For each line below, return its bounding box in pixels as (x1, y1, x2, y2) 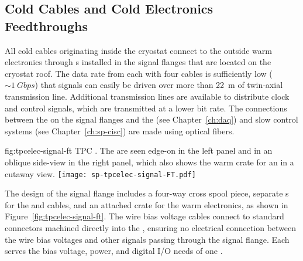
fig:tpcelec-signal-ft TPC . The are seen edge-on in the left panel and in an (5, 144, 273, 157)
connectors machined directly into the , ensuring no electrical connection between (5, 221, 297, 233)
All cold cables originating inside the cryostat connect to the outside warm (5, 44, 272, 56)
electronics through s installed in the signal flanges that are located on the (5, 56, 271, 68)
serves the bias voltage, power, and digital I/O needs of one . (5, 245, 223, 257)
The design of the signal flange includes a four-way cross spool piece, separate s (5, 187, 289, 199)
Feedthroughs (5, 16, 88, 35)
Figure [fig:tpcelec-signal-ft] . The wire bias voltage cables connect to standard (5, 210, 284, 222)
